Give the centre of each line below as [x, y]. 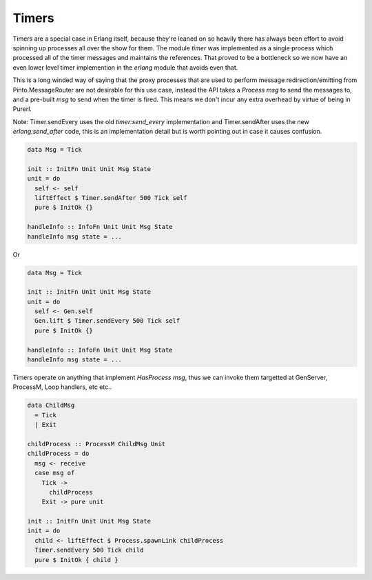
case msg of [55, 473]
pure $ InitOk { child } [76, 560]
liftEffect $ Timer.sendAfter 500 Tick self [111, 198]
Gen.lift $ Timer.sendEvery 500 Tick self [107, 321]
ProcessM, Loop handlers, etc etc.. [62, 387]
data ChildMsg [51, 406]
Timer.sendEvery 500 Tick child [89, 550]
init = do [44, 531]
